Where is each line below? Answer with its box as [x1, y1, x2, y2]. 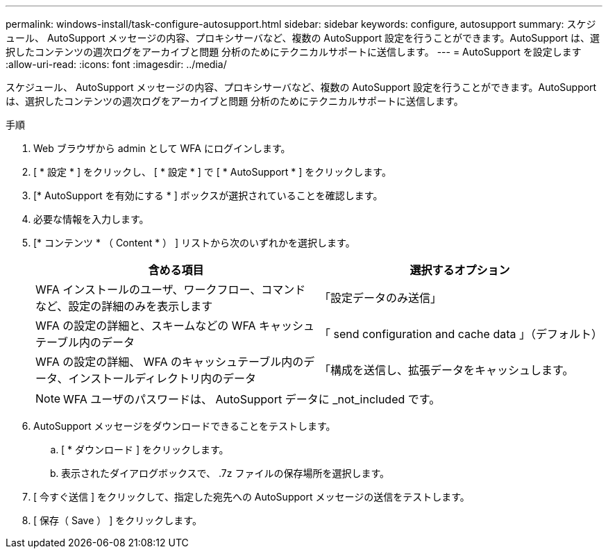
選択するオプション [409, 263, 510, 277]
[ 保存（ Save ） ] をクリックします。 [33, 514, 202, 526]
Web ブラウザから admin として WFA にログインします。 [33, 142, 291, 154]
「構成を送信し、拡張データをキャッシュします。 [319, 363, 574, 377]
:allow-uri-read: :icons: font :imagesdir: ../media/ [6, 58, 227, 70]
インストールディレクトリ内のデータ [68, 371, 257, 385]
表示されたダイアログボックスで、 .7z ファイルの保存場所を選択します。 [61, 467, 389, 479]
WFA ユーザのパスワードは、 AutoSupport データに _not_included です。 [63, 392, 441, 406]
